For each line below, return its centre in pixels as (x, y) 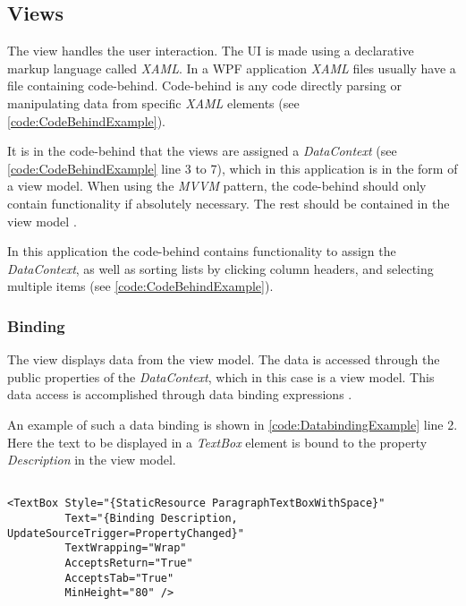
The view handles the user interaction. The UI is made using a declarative (211, 51)
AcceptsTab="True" (119, 578)
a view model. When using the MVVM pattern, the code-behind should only (217, 186)
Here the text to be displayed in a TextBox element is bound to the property (217, 442)
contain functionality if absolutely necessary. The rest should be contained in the (229, 203)
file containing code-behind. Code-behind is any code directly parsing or (204, 85)
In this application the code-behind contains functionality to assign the (202, 251)
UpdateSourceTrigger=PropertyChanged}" (126, 533)
